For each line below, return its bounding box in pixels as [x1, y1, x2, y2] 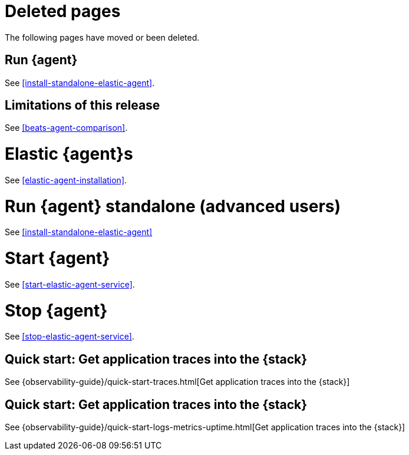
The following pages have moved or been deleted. [5, 32, 200, 42]
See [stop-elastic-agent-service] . [5, 331, 134, 342]
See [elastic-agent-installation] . [5, 174, 127, 185]
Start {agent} [5, 248, 110, 269]
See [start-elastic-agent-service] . [5, 279, 135, 289]
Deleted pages [5, 1, 121, 21]
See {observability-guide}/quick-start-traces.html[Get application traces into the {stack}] [5, 377, 350, 387]
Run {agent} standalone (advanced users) [5, 196, 341, 216]
